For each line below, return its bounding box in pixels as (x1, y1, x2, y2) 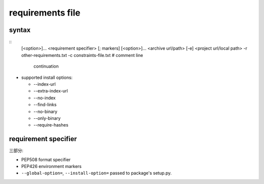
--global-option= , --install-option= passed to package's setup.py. (21, 170, 172, 176)
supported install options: (21, 74, 73, 80)
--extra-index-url (33, 88, 68, 94)
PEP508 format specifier (21, 156, 71, 163)
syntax (9, 26, 31, 34)
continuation (33, 63, 59, 69)
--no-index (33, 95, 56, 101)
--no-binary (33, 109, 58, 114)
